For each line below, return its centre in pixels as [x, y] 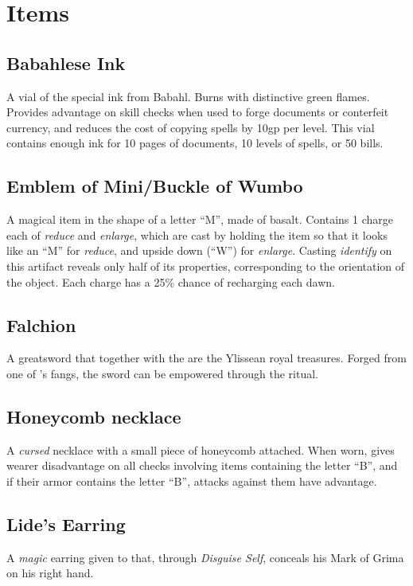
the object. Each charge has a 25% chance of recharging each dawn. [171, 281]
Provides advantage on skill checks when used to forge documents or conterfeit [198, 112]
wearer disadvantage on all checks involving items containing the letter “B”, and [202, 465]
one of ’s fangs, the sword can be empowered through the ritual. [162, 373]
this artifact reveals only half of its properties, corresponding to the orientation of [206, 266]
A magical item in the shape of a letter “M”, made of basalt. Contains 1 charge [200, 219]
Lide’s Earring [66, 523]
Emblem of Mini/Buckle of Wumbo [155, 186]
